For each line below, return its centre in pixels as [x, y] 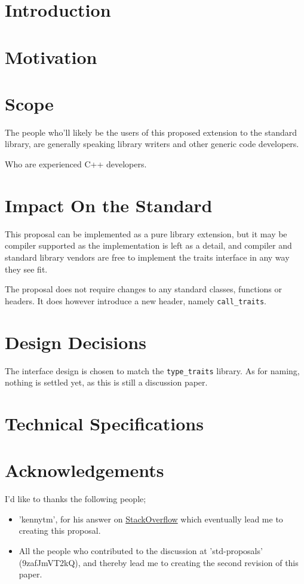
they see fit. [26, 269]
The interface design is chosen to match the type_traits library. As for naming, [152, 370]
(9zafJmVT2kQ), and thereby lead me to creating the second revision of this [159, 562]
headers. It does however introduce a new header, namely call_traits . [136, 300]
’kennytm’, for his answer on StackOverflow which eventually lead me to [151, 519]
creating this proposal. [60, 531]
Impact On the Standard [109, 205]
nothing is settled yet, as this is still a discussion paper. [106, 382]
